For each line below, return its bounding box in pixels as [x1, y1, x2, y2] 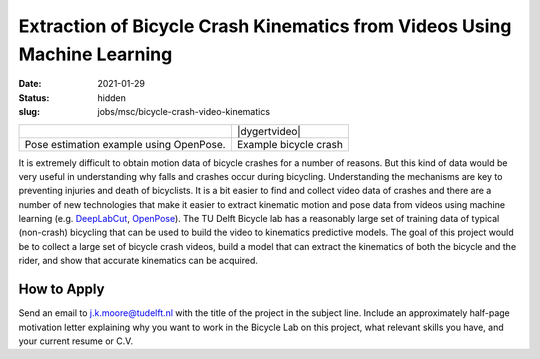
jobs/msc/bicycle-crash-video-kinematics [97, 106, 270, 118]
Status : [18, 91, 50, 104]
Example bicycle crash [236, 137, 344, 151]
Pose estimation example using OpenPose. [24, 137, 226, 151]
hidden [97, 91, 127, 104]
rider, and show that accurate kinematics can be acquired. [18, 255, 259, 267]
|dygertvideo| [236, 124, 302, 138]
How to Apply [18, 281, 105, 298]
